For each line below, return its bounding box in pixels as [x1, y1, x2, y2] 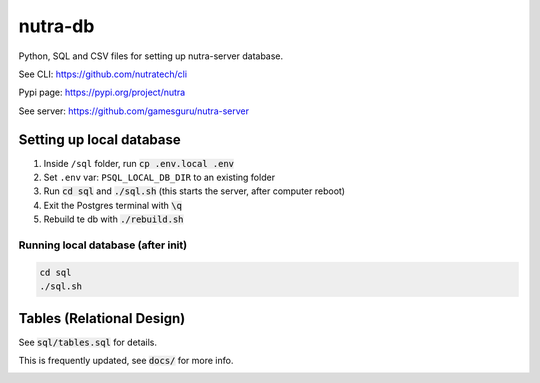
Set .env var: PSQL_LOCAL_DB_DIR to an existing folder [43, 171, 275, 184]
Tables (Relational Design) [18, 310, 186, 327]
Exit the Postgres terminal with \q [43, 199, 182, 211]
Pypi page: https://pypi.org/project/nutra [18, 86, 186, 99]
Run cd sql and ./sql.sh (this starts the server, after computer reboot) [43, 185, 345, 197]
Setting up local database [18, 131, 182, 148]
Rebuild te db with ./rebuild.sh [43, 213, 184, 225]
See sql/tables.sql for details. [18, 336, 158, 348]
